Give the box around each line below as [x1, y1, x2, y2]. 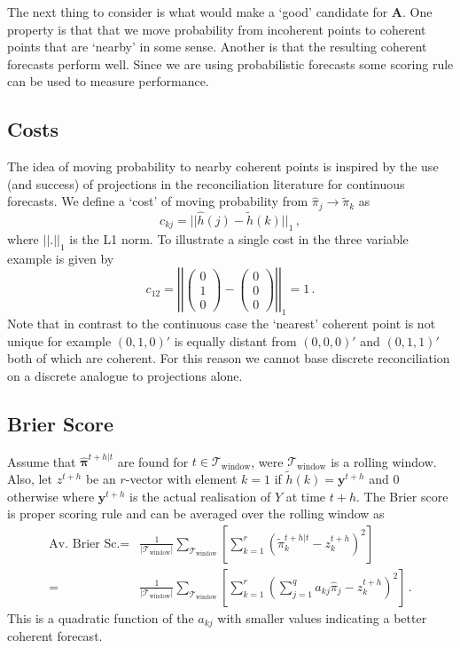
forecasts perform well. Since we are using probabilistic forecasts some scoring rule [7, 54, 454, 73]
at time [285, 486, 326, 505]
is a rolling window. [331, 452, 437, 470]
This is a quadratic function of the [7, 608, 194, 627]
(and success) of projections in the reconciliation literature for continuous [7, 174, 405, 193]
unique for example [7, 331, 112, 350]
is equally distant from [174, 331, 297, 350]
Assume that [7, 452, 76, 470]
